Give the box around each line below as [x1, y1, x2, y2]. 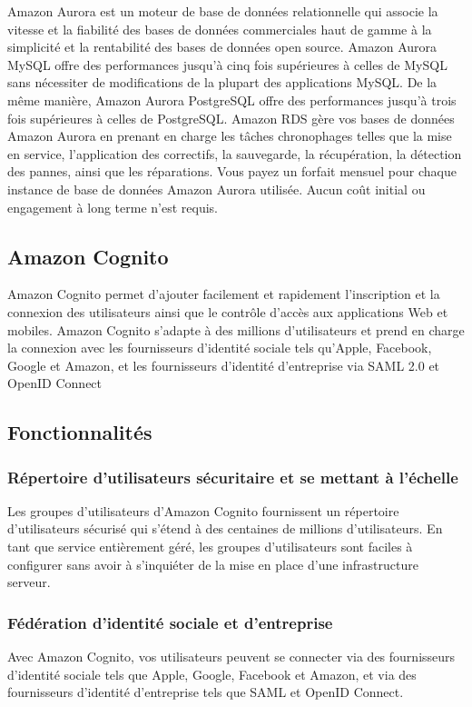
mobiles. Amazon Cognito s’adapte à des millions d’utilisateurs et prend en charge [7, 320, 465, 339]
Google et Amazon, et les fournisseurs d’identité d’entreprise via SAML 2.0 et [7, 355, 440, 374]
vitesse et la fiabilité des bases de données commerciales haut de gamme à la [7, 19, 432, 38]
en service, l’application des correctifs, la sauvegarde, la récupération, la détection [7, 144, 462, 163]
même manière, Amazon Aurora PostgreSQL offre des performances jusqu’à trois [7, 90, 457, 109]
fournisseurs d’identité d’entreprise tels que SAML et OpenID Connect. [7, 682, 404, 702]
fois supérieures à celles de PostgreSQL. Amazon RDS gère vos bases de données [7, 108, 455, 127]
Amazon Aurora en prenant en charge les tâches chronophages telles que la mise [7, 126, 452, 145]
